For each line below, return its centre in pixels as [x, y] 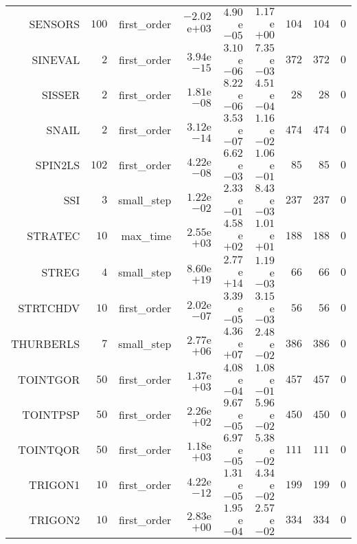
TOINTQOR [49, 449]
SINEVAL [56, 59]
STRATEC [54, 236]
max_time [146, 236]
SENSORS [55, 24]
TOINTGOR [49, 379]
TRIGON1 [55, 485]
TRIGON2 [55, 520]
